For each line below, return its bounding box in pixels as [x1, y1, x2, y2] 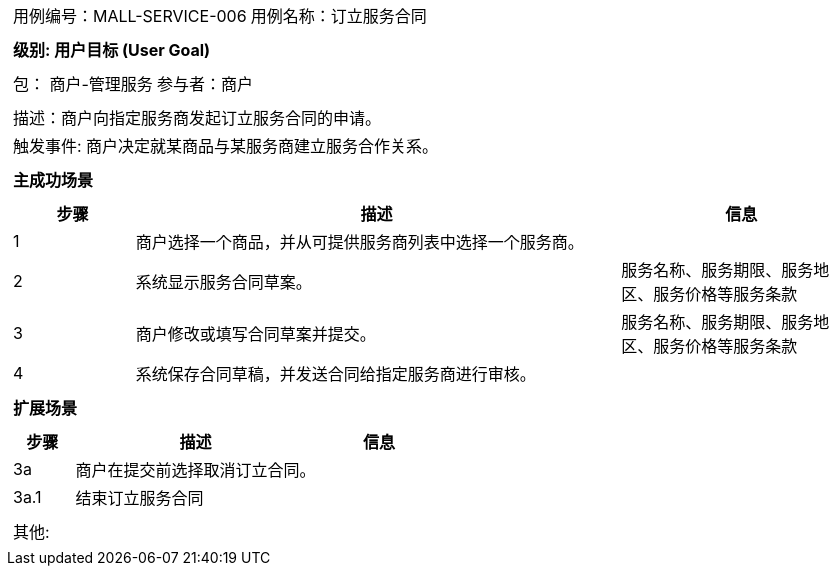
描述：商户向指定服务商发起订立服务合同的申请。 [13, 108, 382, 128]
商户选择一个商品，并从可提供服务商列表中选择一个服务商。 [135, 232, 584, 252]
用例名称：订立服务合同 [250, 6, 427, 26]
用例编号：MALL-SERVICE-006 [13, 6, 247, 26]
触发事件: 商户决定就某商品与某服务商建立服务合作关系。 [13, 136, 439, 156]
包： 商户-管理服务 [13, 74, 153, 94]
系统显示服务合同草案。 [135, 272, 312, 292]
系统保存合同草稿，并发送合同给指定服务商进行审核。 [135, 364, 536, 384]
